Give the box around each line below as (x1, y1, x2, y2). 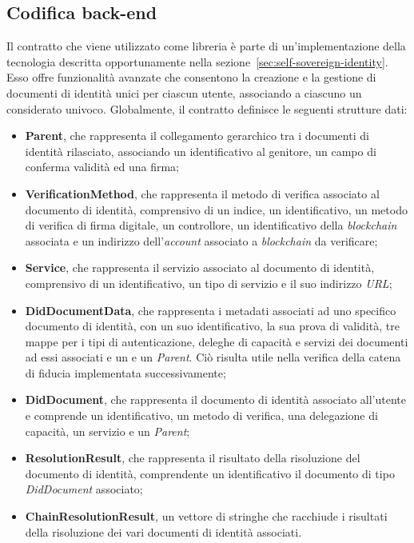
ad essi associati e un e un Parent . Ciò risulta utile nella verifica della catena (25, 349, 401, 365)
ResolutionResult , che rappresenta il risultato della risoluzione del (25, 449, 360, 466)
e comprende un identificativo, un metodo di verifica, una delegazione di (25, 407, 378, 424)
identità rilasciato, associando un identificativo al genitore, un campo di (25, 142, 376, 159)
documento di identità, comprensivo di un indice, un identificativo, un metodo (25, 201, 408, 218)
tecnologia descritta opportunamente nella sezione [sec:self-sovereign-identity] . (6, 53, 388, 70)
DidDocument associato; (25, 481, 143, 497)
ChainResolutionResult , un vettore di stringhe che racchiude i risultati (25, 508, 388, 525)
